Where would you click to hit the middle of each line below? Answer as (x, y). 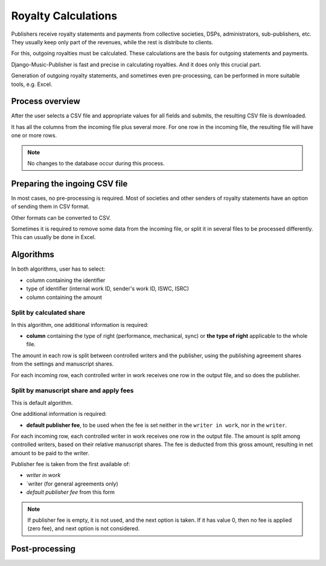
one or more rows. (34, 136)
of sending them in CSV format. (50, 206)
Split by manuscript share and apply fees (72, 390)
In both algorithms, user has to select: (58, 269)
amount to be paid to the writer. (50, 453)
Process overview (46, 101)
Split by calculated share (48, 313)
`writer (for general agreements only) (72, 484)
